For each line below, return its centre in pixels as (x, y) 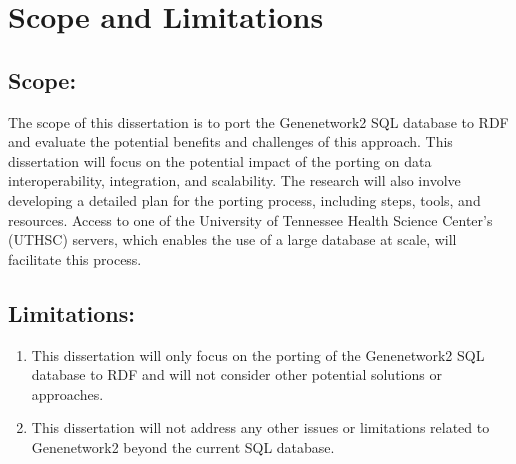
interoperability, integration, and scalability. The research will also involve (234, 180)
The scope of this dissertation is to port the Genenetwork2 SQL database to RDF (258, 121)
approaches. (67, 393)
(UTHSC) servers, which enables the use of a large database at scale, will (232, 239)
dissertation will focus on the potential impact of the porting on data (220, 160)
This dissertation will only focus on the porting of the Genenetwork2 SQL (258, 354)
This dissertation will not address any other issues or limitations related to (260, 427)
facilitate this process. (75, 258)
